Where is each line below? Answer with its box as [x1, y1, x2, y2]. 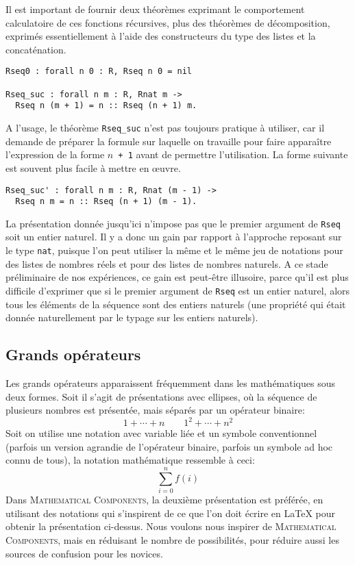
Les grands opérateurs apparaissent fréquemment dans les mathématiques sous [5, 375, 336, 390]
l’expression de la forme [5, 147, 105, 162]
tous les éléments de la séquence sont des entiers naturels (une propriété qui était [5, 297, 346, 311]
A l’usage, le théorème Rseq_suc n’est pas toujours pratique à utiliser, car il [5, 121, 325, 134]
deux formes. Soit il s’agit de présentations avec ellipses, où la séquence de [5, 389, 317, 403]
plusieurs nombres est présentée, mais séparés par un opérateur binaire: [5, 403, 305, 417]
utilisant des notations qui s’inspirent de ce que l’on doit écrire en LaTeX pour [5, 505, 336, 520]
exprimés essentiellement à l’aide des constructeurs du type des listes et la [5, 29, 316, 43]
